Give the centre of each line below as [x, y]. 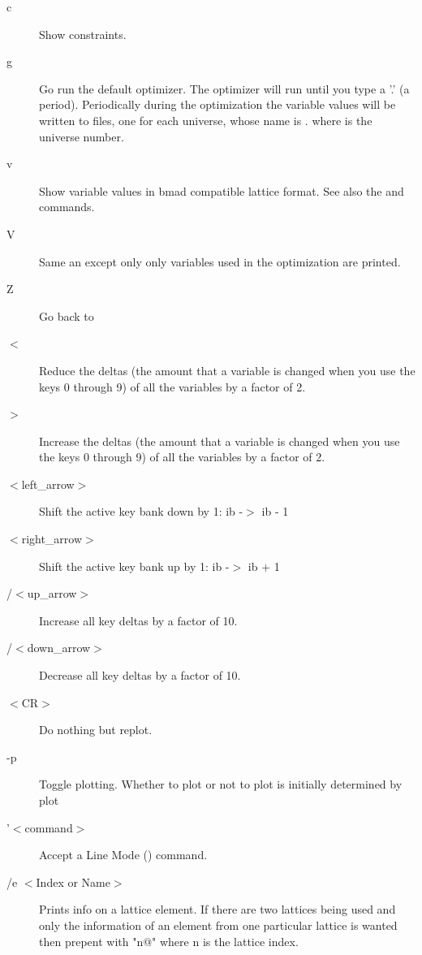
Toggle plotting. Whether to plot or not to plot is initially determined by [221, 784]
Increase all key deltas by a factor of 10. [138, 620]
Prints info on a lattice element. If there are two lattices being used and [217, 909]
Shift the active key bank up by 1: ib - [134, 566]
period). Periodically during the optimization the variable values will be [217, 104]
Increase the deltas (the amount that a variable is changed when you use [220, 441]
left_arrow [48, 484]
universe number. [82, 136]
